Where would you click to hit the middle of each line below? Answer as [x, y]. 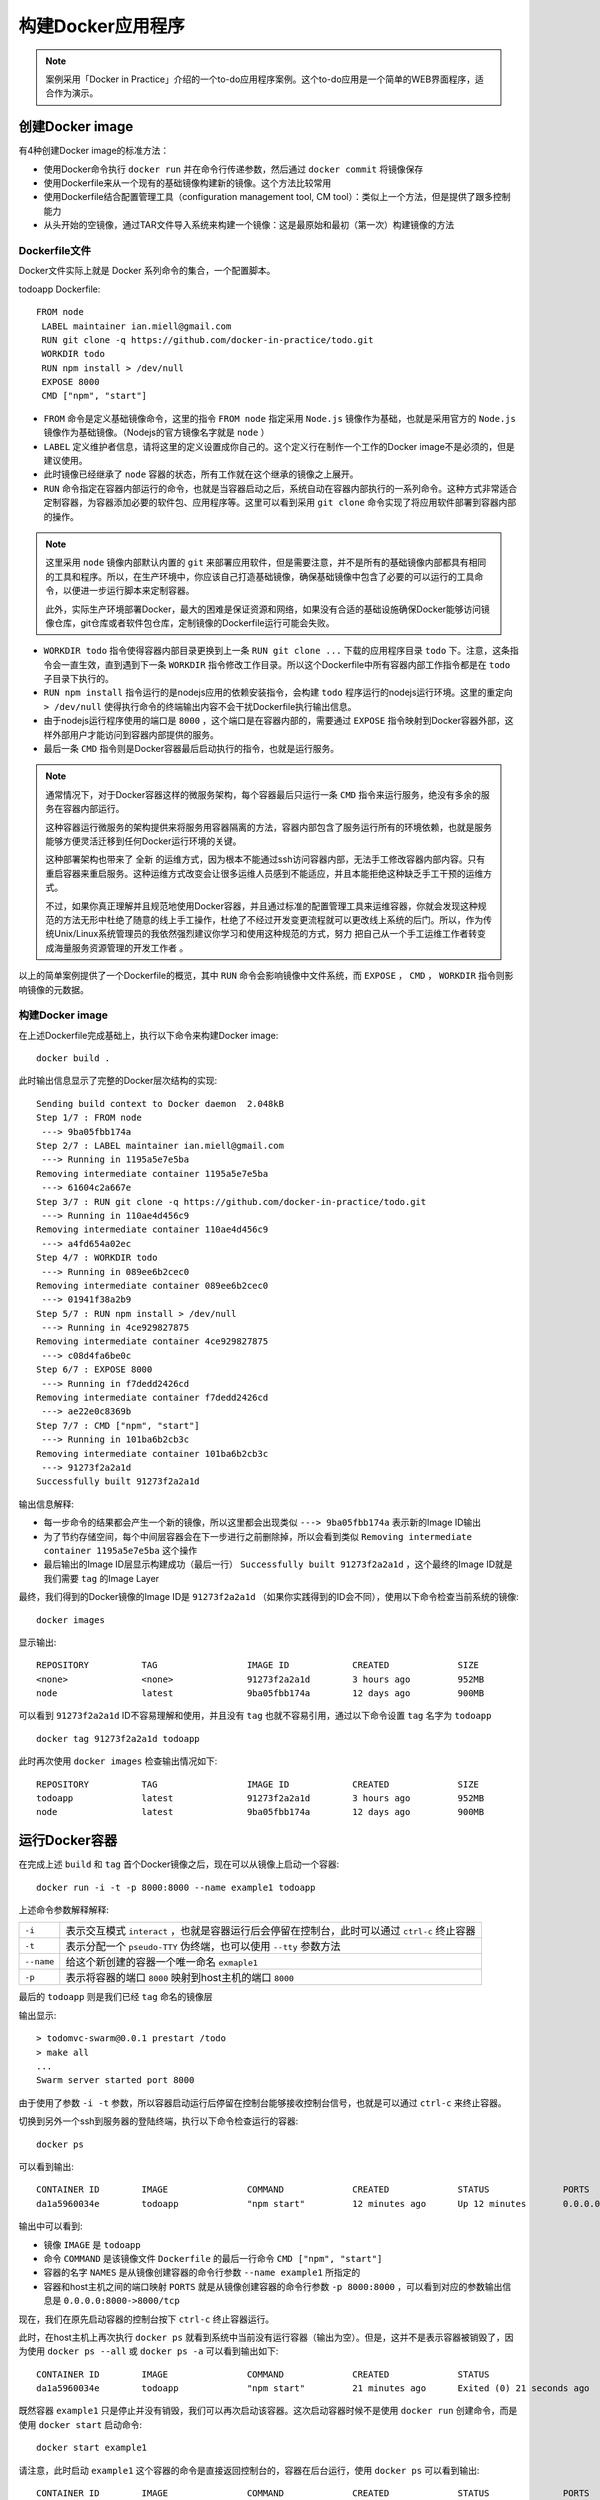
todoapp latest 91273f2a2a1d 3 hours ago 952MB [260, 1798]
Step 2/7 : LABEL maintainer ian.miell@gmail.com [160, 1145]
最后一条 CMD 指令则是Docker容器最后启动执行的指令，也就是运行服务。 [191, 749]
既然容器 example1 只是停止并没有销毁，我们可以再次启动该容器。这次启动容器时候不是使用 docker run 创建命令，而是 [268, 2411]
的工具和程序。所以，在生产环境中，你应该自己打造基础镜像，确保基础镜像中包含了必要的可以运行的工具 [260, 576]
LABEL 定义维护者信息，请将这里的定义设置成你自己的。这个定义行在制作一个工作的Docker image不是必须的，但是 [279, 446]
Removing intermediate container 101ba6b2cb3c [152, 1453]
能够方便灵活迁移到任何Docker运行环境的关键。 [143, 841]
